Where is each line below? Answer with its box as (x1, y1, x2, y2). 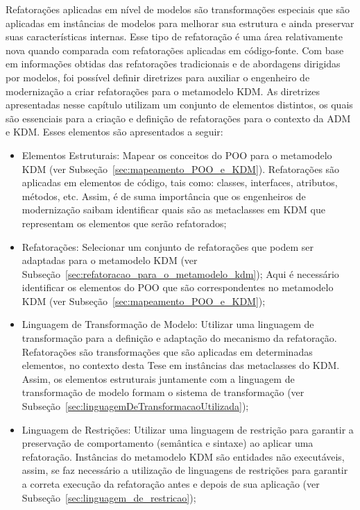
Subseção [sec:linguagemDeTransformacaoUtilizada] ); (22, 399, 249, 413)
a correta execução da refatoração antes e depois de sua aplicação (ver (22, 477, 320, 491)
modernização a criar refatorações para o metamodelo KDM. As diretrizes (6, 83, 320, 98)
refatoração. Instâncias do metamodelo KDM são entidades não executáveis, (22, 449, 345, 463)
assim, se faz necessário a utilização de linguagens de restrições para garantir (22, 463, 348, 477)
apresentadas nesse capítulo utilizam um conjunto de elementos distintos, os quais (6, 97, 353, 112)
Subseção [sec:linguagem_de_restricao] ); (22, 490, 196, 504)
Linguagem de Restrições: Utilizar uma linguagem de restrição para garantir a (22, 422, 354, 436)
